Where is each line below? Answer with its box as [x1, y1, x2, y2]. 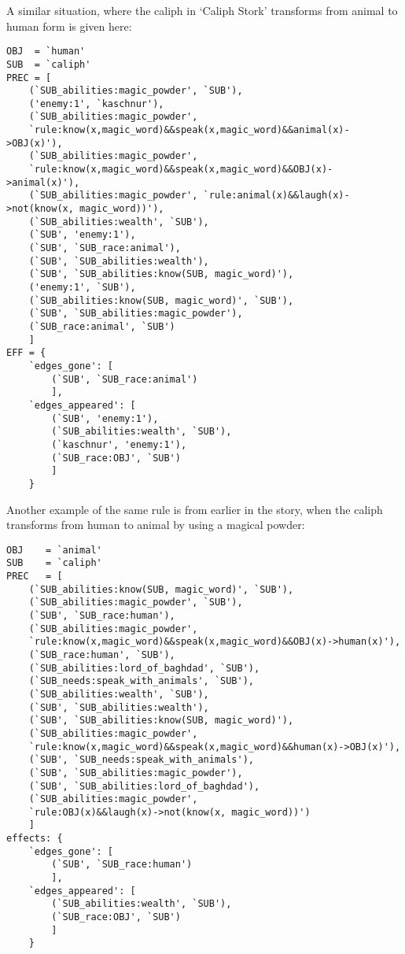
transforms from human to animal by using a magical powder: [6, 516, 305, 533]
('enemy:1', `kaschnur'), [28, 98, 164, 109]
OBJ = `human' [6, 46, 86, 57]
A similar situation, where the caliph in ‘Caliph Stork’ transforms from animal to [6, 2, 398, 18]
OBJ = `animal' [6, 544, 102, 556]
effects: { [6, 833, 63, 845]
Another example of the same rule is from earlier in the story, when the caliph [6, 501, 383, 517]
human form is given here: [6, 17, 132, 34]
